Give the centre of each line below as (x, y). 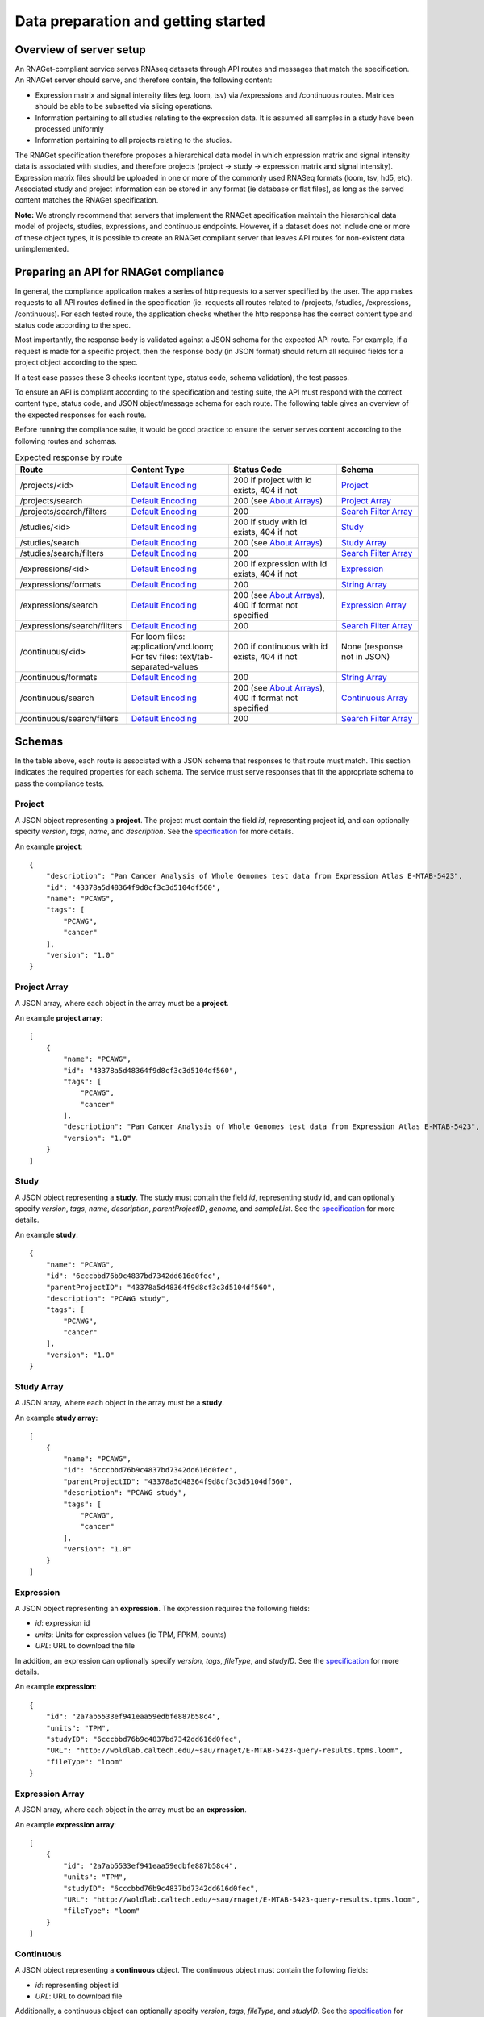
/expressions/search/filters (71, 626)
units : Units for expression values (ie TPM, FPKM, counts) (131, 1635)
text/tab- (196, 657)
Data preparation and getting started (140, 21)
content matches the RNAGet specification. (87, 200)
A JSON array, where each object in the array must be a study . (120, 1403)
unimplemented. (42, 248)
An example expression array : (66, 1824)
